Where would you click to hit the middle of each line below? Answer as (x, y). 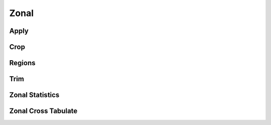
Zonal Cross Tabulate (43, 111)
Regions (22, 63)
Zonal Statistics (34, 95)
